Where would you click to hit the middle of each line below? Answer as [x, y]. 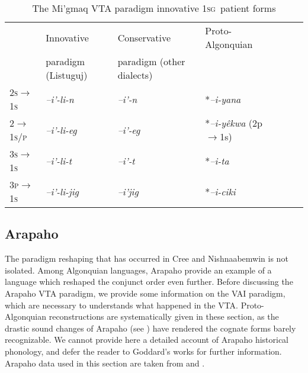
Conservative [144, 37]
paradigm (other [151, 61]
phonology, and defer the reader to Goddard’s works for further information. [143, 351]
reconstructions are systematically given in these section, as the [164, 316]
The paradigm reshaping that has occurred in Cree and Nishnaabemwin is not [147, 258]
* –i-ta [217, 160]
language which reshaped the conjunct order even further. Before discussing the [149, 282]
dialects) [135, 75]
